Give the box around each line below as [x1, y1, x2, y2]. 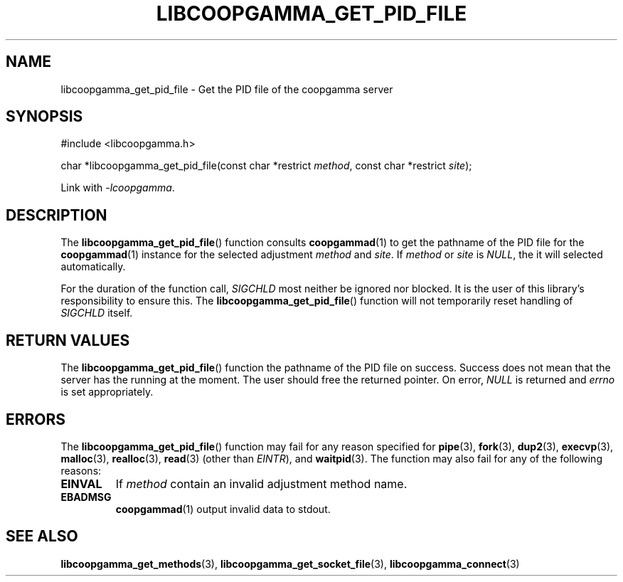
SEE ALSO [6, 527, 78, 546]
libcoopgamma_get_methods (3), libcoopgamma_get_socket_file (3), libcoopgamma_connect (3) [60, 557, 520, 570]
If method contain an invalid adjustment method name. [115, 476, 408, 491]
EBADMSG [60, 490, 112, 503]
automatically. [60, 260, 126, 273]
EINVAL [60, 476, 102, 491]
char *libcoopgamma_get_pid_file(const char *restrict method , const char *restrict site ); [60, 159, 472, 172]
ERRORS [6, 410, 66, 428]
